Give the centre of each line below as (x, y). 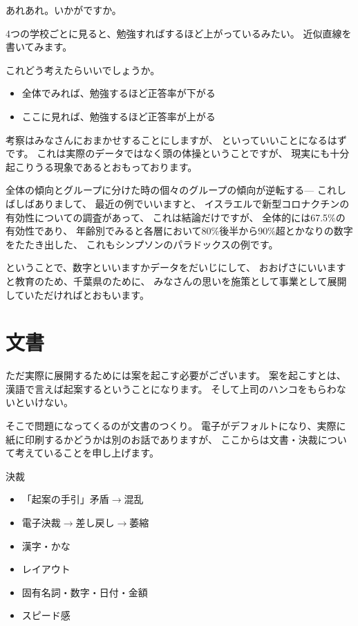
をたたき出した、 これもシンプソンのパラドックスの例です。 (142, 244)
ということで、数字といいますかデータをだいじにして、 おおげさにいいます (176, 267)
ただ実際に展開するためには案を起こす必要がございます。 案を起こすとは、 (176, 375)
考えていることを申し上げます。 (87, 453)
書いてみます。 (39, 47)
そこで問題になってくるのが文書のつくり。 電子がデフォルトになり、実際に (176, 425)
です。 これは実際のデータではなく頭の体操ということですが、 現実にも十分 (178, 153)
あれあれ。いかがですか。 (64, 10)
